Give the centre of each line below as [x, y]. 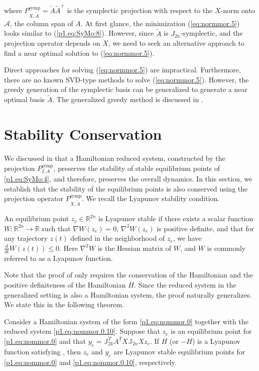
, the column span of [42, 23]
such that [56, 228]
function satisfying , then [43, 351]
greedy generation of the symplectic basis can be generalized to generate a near [126, 89]
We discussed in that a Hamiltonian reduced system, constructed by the [115, 158]
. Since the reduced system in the [185, 285]
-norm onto [238, 10]
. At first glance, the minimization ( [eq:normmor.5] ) [160, 23]
